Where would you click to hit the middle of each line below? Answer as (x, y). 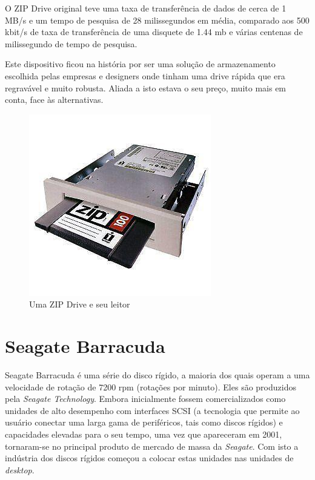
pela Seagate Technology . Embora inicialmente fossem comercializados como (145, 399)
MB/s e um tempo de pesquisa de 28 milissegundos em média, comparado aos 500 (157, 20)
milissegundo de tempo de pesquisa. (71, 43)
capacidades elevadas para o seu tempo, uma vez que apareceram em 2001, (144, 434)
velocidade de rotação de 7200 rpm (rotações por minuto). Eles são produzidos (151, 386)
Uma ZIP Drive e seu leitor (80, 304)
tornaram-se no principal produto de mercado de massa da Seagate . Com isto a (152, 446)
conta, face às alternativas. (54, 100)
